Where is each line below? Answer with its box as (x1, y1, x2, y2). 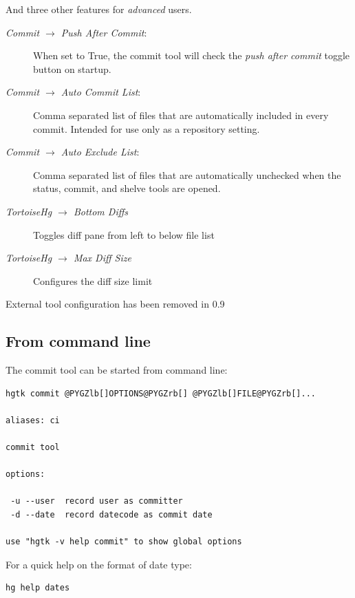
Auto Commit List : (61, 85, 141, 99)
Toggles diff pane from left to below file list (33, 227, 215, 242)
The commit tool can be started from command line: (6, 363, 228, 377)
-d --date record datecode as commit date (10, 510, 213, 520)
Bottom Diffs (73, 204, 128, 218)
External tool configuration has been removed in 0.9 (6, 297, 225, 311)
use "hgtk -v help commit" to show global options (6, 537, 242, 547)
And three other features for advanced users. (6, 2, 192, 16)
